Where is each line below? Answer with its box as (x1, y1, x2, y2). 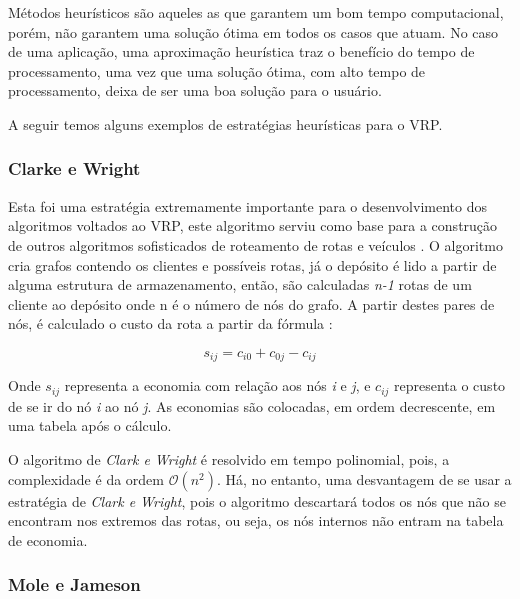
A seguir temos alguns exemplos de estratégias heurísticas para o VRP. (8, 113, 443, 134)
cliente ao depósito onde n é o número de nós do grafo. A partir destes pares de (8, 293, 495, 314)
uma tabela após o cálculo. (8, 415, 172, 436)
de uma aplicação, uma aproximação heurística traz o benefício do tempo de (8, 41, 475, 62)
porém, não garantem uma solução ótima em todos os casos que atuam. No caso (8, 21, 499, 42)
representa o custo (394, 375, 506, 396)
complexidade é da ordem (8, 468, 164, 489)
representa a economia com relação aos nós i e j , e (64, 375, 371, 396)
